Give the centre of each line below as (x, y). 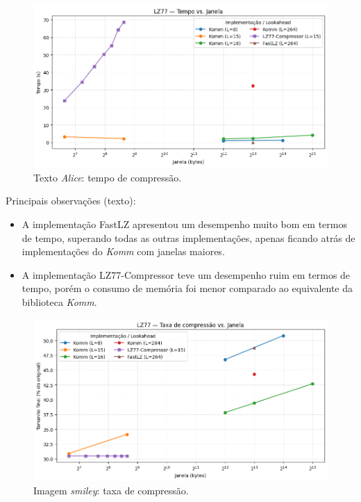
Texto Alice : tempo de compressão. (108, 177)
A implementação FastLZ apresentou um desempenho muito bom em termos (184, 224)
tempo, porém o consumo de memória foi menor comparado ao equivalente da (187, 288)
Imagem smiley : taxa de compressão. (111, 491)
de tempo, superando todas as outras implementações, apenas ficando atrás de (188, 237)
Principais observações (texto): (71, 201)
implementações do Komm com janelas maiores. (123, 251)
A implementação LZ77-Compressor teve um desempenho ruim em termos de (186, 274)
